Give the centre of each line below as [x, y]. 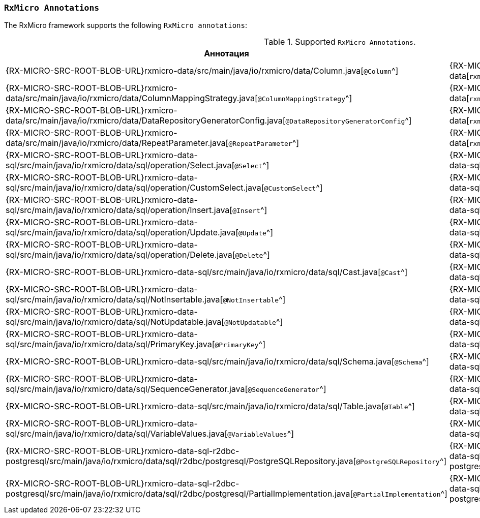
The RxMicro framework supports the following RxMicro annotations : [126, 25]
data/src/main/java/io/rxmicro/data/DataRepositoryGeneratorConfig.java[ [146, 121]
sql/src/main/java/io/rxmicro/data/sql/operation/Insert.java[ [119, 210]
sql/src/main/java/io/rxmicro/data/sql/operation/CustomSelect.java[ [135, 188]
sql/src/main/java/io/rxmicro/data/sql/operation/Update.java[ [122, 233]
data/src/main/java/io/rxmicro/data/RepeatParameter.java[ [117, 143]
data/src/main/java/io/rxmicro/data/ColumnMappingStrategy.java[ [132, 98]
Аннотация [227, 54]
